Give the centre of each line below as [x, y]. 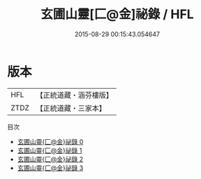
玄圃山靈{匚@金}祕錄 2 [50, 159]
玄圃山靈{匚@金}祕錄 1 [50, 150]
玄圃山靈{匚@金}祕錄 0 [50, 141]
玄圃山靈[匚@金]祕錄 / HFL [117, 14]
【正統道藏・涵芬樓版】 [75, 95]
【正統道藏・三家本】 [71, 108]
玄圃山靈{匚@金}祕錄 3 [50, 168]
